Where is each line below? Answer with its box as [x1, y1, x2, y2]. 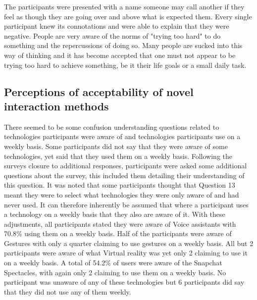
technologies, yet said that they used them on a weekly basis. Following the [4, 150, 232, 161]
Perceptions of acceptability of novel [4, 84, 194, 99]
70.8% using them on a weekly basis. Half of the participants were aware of [4, 228, 232, 239]
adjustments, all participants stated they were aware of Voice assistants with [4, 218, 236, 229]
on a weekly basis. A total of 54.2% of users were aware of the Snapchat [4, 257, 222, 268]
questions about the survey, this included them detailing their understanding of [4, 170, 245, 180]
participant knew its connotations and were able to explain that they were [4, 21, 229, 31]
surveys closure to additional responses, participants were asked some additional [4, 160, 247, 171]
